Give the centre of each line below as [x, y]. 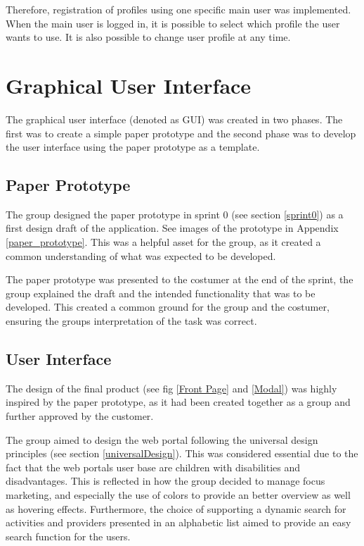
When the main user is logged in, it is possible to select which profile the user [173, 23]
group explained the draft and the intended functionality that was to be [161, 293]
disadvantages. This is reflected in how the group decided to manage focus [165, 481]
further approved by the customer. [80, 416]
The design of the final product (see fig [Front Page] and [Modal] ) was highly [171, 388]
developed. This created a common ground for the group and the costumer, [168, 307]
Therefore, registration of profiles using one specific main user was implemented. [178, 9]
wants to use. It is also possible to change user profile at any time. [148, 37]
